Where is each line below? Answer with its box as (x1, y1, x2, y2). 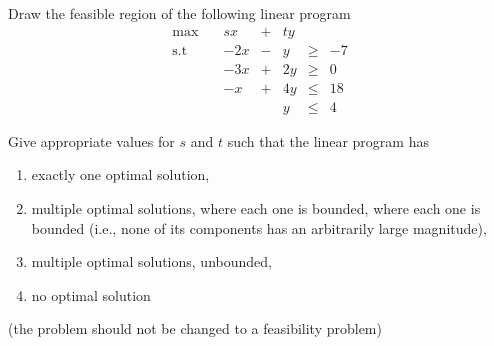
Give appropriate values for (8, 130, 175, 151)
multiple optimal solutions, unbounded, (31, 251, 272, 272)
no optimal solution (31, 284, 151, 305)
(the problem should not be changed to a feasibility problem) (8, 318, 382, 339)
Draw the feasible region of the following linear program (8, 3, 351, 23)
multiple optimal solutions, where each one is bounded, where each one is (31, 197, 481, 218)
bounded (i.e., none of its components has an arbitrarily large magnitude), (31, 217, 487, 238)
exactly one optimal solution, (31, 164, 210, 185)
